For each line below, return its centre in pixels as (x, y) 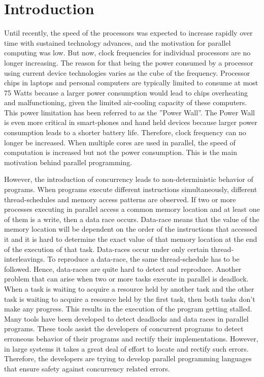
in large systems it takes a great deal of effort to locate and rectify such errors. (126, 348)
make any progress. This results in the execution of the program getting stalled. (128, 309)
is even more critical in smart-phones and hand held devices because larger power (131, 122)
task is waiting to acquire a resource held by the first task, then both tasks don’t (130, 299)
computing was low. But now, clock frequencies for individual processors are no (127, 53)
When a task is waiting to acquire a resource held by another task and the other (129, 288)
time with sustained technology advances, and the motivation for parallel (118, 42)
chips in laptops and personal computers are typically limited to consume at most (131, 83)
